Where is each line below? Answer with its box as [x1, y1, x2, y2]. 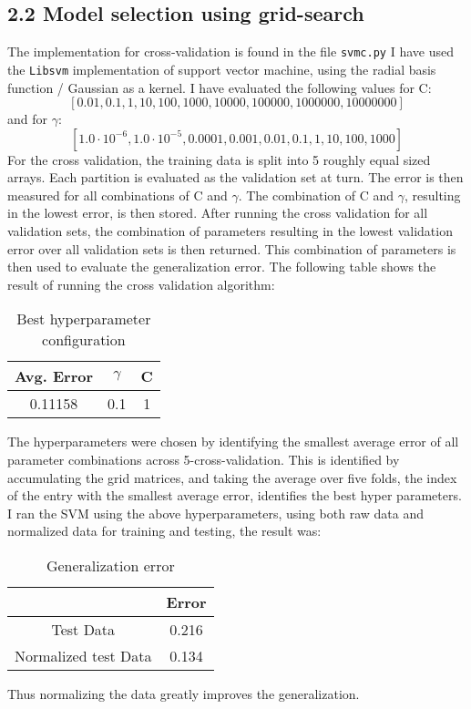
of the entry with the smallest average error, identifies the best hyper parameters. [7, 486, 462, 505]
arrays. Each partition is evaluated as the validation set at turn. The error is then [7, 168, 464, 187]
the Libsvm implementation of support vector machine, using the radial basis [7, 59, 436, 78]
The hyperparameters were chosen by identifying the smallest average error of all [7, 432, 459, 451]
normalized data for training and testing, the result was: [7, 521, 322, 540]
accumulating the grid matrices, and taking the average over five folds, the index [7, 468, 457, 487]
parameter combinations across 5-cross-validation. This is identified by [7, 450, 400, 469]
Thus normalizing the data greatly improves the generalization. [7, 684, 360, 704]
